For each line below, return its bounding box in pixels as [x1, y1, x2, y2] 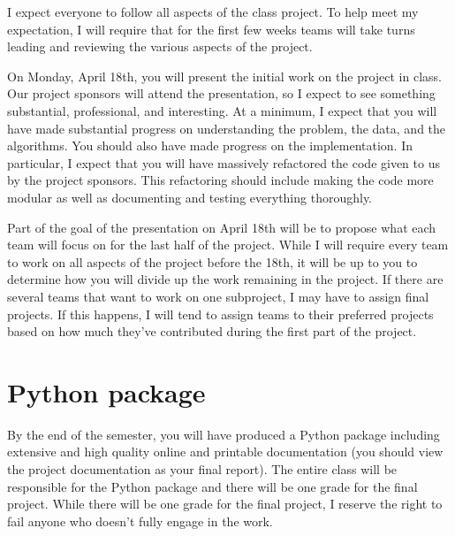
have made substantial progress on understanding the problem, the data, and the [7, 119, 446, 137]
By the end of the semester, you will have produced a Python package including [7, 425, 440, 443]
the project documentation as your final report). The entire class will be [7, 460, 398, 478]
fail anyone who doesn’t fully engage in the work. [7, 511, 273, 530]
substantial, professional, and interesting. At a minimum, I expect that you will [7, 101, 437, 119]
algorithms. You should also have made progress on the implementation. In [7, 136, 413, 155]
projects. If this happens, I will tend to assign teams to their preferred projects [7, 304, 434, 323]
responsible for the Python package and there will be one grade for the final [7, 477, 418, 495]
